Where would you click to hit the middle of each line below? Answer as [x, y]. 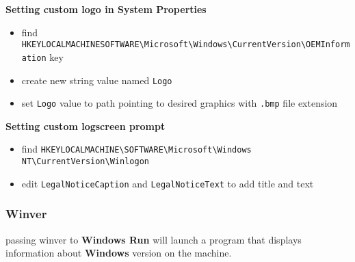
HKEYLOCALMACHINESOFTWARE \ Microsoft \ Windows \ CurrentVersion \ [164, 45]
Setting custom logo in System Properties [106, 9]
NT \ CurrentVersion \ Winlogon [85, 162]
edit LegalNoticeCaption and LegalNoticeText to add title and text [168, 183]
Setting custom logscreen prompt [86, 126]
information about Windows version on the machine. [119, 253]
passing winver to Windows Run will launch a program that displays [154, 239]
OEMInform [328, 45]
